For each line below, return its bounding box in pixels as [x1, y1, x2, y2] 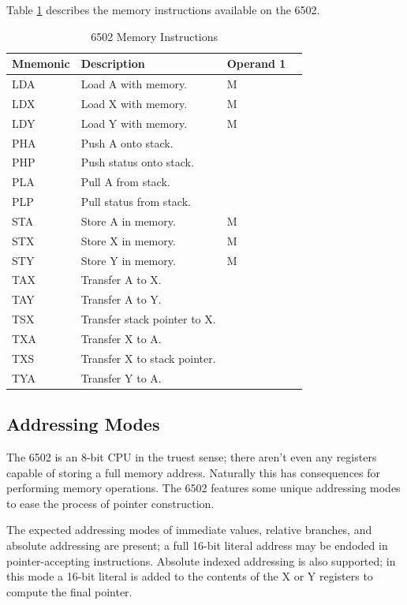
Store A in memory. [80, 212, 176, 229]
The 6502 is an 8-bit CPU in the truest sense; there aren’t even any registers [6, 448, 377, 465]
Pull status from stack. [80, 193, 191, 210]
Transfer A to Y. [80, 291, 162, 308]
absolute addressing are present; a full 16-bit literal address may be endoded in [6, 536, 388, 553]
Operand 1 [226, 55, 286, 72]
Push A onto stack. [80, 134, 174, 151]
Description [80, 55, 145, 72]
